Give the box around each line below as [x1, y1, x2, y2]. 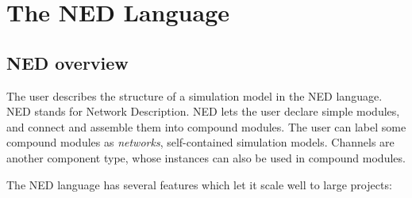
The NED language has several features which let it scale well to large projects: [6, 176, 392, 192]
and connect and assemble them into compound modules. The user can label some [6, 118, 406, 135]
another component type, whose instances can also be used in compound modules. [6, 149, 406, 166]
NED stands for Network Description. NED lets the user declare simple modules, [6, 103, 400, 120]
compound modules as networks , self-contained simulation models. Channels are [6, 134, 395, 150]
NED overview [6, 50, 129, 74]
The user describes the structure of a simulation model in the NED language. [6, 87, 383, 104]
